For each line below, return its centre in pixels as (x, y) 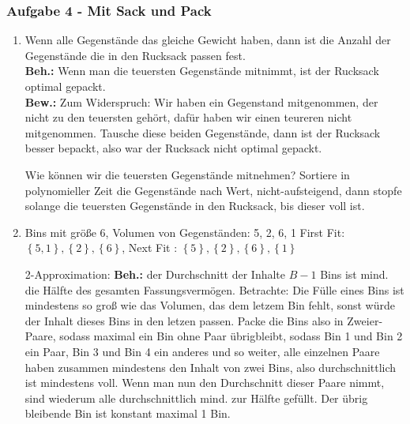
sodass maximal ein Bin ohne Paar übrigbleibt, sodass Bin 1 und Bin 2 (231, 336)
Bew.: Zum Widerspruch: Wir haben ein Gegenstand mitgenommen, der (201, 101)
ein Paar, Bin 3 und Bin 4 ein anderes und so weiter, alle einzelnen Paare (202, 351)
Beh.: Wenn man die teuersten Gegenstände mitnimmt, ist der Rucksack (202, 71)
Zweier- (365, 320)
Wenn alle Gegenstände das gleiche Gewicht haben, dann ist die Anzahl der (208, 40)
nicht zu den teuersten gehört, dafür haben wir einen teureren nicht (188, 117)
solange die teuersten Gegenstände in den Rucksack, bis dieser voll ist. (195, 206)
